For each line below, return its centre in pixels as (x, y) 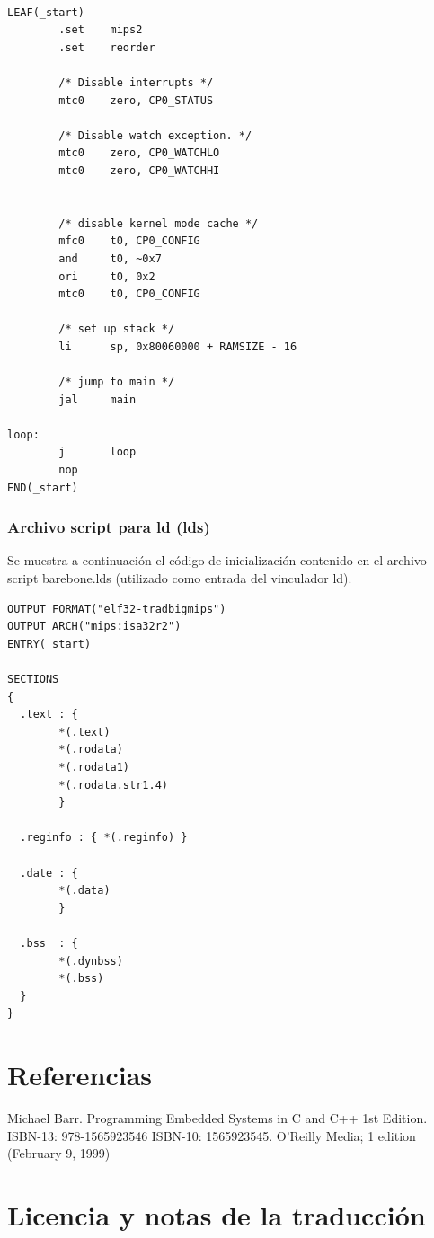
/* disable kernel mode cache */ (159, 223)
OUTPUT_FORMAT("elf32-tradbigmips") (117, 609)
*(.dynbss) (91, 961)
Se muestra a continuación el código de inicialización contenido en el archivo (217, 560)
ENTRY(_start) (49, 644)
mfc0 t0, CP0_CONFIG (129, 241)
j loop (97, 452)
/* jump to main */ (117, 382)
